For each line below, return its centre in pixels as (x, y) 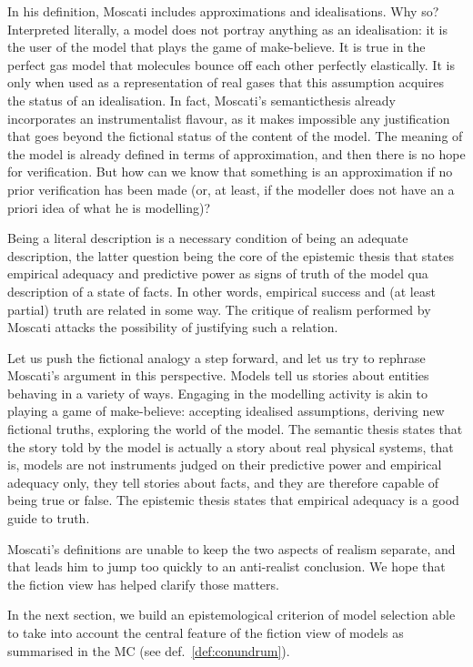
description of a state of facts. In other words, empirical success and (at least (221, 291)
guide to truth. (49, 518)
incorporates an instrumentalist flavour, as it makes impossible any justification (229, 118)
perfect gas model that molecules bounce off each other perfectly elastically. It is (231, 64)
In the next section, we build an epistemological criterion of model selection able (231, 615)
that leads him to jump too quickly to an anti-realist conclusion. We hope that (226, 566)
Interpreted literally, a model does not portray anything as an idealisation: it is (227, 29)
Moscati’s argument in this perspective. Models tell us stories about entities (218, 375)
